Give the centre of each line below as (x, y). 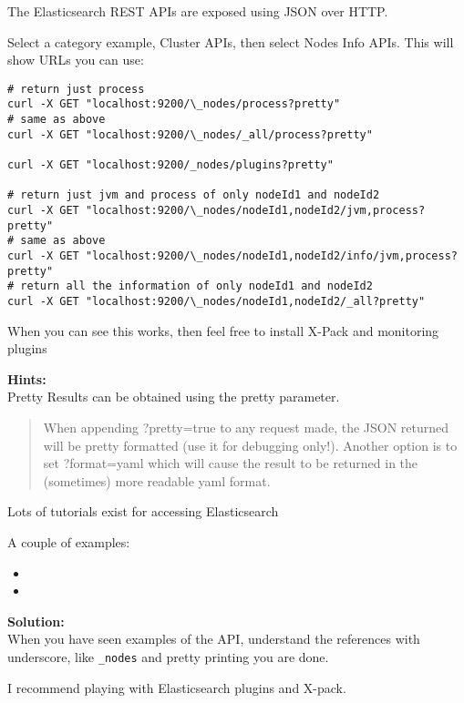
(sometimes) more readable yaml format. (157, 480)
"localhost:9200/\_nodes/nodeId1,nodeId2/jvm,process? (255, 211)
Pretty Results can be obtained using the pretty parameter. (174, 397)
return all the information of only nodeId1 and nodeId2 (196, 286)
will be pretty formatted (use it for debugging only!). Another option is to (250, 445)
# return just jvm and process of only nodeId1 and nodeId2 (194, 195)
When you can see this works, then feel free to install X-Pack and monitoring (223, 330)
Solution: (36, 621)
